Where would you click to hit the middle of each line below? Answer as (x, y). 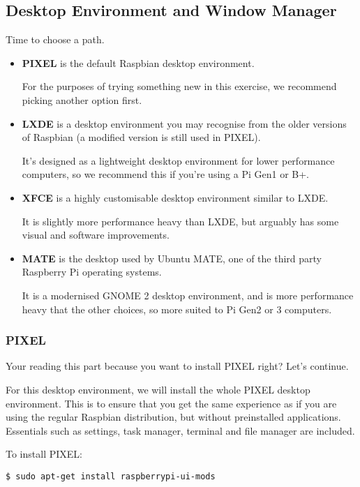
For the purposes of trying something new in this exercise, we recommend (179, 86)
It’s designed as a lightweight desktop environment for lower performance (178, 160)
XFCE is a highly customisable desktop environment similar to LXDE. (175, 197)
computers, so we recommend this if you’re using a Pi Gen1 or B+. (165, 174)
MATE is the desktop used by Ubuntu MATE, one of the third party (172, 258)
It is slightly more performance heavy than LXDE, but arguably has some (180, 221)
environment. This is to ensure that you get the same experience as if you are (171, 403)
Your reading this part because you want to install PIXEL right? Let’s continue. (177, 366)
